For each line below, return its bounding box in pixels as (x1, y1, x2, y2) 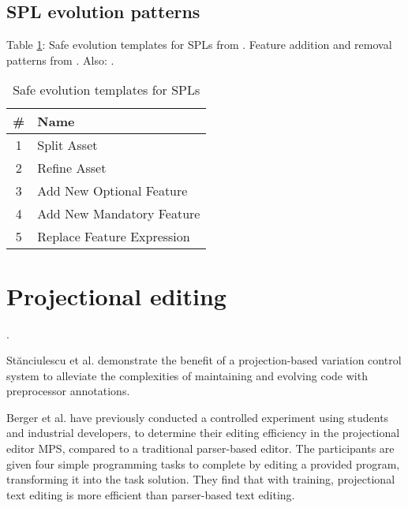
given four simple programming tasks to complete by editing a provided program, (6, 455, 400, 472)
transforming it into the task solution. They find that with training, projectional (6, 471, 395, 487)
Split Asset (37, 136, 98, 155)
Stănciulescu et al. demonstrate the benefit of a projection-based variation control (6, 352, 402, 368)
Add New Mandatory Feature (37, 204, 200, 223)
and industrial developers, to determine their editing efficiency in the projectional (6, 424, 400, 441)
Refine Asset (37, 159, 107, 177)
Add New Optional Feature (37, 181, 188, 200)
